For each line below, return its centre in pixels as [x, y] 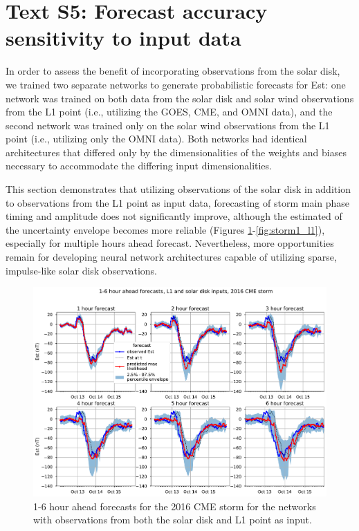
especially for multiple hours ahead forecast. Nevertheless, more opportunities [170, 243]
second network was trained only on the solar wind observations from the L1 [168, 125]
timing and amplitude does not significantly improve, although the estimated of [174, 216]
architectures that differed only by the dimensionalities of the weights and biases [176, 152]
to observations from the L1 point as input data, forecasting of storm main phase [178, 202]
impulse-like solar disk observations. [82, 270]
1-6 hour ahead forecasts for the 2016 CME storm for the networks [175, 506]
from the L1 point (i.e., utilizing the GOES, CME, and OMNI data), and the [169, 112]
